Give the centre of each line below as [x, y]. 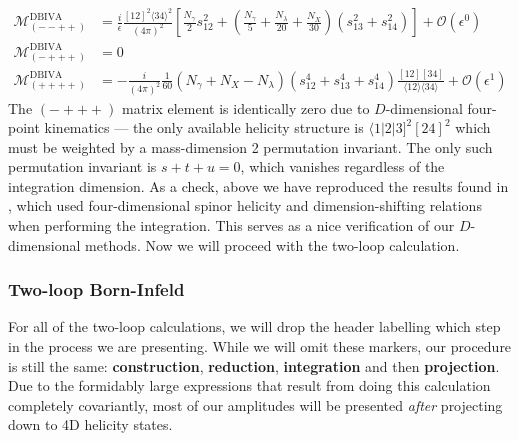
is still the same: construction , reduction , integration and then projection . [254, 365]
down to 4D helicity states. [90, 424]
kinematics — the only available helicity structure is [204, 127]
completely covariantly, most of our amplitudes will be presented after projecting [255, 404]
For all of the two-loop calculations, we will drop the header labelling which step [254, 326]
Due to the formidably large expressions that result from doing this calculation [249, 385]
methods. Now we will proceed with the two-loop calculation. [272, 244]
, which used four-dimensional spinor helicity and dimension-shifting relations [245, 205]
